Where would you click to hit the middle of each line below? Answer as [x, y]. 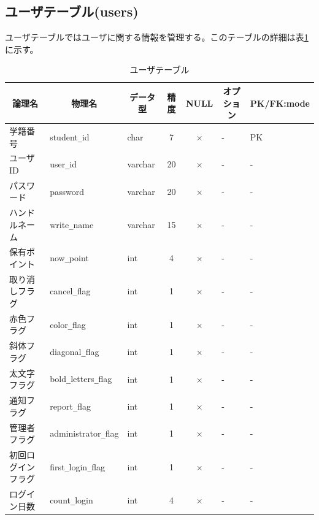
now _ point [69, 258]
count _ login [71, 499]
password [67, 191]
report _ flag [70, 406]
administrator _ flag [84, 433]
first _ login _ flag [78, 466]
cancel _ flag [70, 291]
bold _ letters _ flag [81, 379]
